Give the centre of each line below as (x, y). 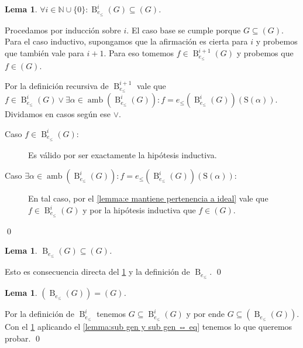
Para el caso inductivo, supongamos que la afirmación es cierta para (126, 41)
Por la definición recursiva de (57, 85)
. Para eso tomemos (139, 53)
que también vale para (44, 53)
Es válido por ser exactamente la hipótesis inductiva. (123, 154)
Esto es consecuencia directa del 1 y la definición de (97, 272)
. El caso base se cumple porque (184, 30)
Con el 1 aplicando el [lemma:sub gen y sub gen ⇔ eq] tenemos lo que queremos (149, 327)
